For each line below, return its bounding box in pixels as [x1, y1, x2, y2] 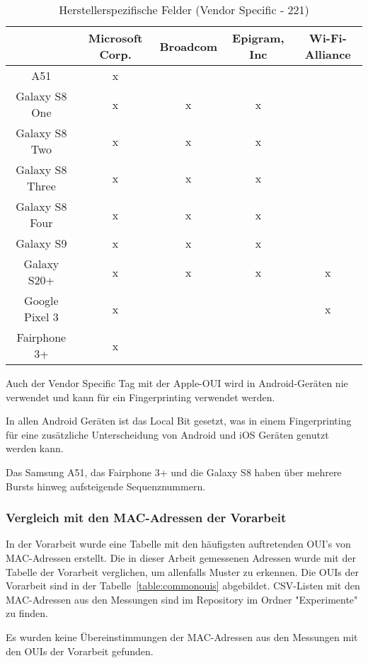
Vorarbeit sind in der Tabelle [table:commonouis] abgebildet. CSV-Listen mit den [6, 578, 360, 593]
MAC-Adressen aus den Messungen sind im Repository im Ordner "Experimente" [6, 592, 358, 606]
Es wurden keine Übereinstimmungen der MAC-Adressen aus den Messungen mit [6, 629, 358, 644]
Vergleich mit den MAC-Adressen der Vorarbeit [6, 509, 287, 526]
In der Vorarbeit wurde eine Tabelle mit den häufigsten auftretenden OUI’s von [6, 536, 351, 551]
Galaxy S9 [16, 235, 67, 251]
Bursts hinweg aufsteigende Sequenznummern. [6, 478, 206, 493]
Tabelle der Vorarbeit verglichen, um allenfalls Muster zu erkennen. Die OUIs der [6, 564, 359, 579]
